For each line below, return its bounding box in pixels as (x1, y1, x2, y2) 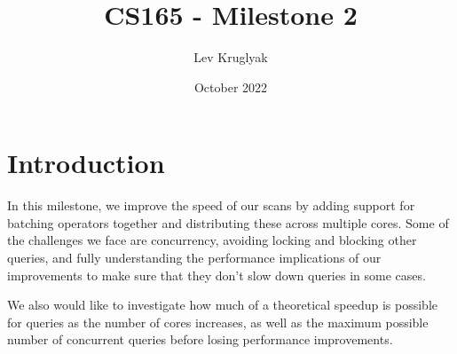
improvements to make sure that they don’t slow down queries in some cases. (7, 265, 426, 284)
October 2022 (193, 77, 268, 96)
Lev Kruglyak (193, 48, 268, 67)
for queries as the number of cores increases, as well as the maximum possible (7, 312, 429, 331)
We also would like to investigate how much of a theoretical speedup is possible (7, 295, 438, 314)
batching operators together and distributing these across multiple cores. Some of (7, 213, 449, 232)
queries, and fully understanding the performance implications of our (7, 248, 382, 267)
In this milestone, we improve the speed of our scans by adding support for (7, 196, 415, 215)
